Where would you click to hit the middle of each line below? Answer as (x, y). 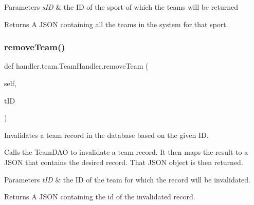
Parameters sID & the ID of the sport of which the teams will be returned (121, 7)
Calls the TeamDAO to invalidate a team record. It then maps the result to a (126, 152)
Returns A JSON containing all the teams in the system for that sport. (116, 24)
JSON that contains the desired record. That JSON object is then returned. (124, 162)
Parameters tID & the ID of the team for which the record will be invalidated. (128, 179)
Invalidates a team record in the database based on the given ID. (106, 135)
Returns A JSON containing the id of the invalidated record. (100, 197)
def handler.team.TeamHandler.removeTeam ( (76, 66)
